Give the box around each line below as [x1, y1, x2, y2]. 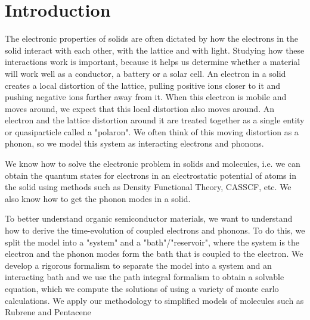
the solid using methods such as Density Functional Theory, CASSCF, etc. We [5, 181, 292, 193]
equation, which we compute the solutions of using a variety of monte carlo [5, 282, 279, 294]
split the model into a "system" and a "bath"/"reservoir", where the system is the [5, 235, 300, 248]
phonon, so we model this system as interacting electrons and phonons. [5, 137, 264, 150]
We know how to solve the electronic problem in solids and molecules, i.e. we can [5, 157, 300, 170]
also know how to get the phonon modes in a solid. [5, 192, 191, 204]
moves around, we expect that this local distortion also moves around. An [5, 102, 274, 114]
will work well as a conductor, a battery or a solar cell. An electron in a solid [5, 67, 286, 79]
